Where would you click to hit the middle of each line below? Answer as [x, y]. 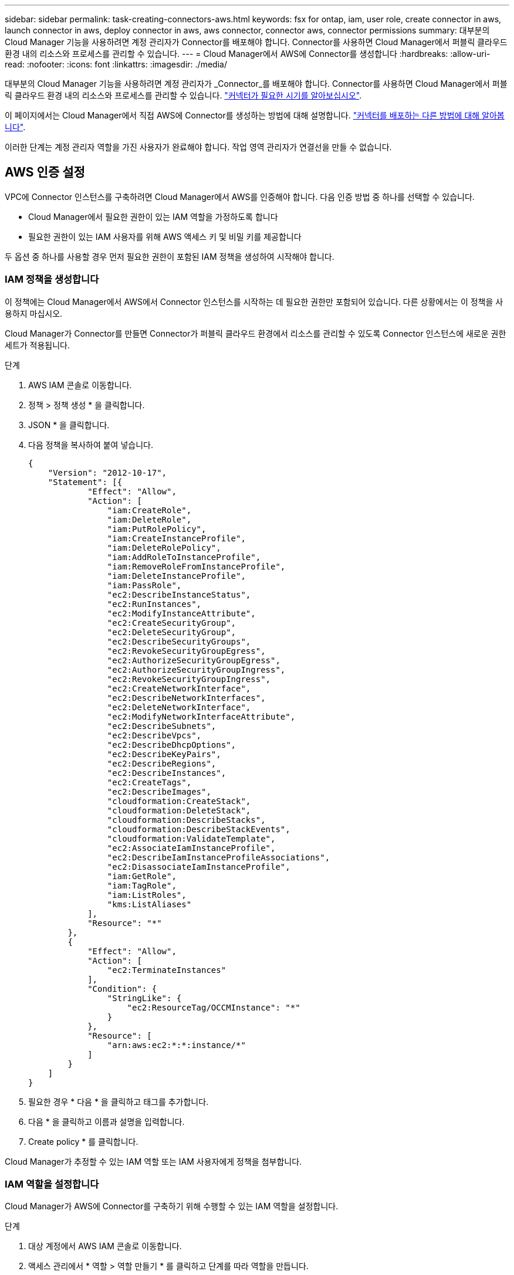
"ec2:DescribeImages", [159, 791]
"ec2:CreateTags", [149, 782]
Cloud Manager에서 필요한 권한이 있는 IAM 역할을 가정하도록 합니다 [153, 216]
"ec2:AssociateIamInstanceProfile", [191, 848]
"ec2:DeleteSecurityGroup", [172, 632]
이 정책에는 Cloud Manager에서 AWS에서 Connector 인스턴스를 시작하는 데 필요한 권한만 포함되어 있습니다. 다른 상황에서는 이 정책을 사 [254, 301]
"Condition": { [122, 989]
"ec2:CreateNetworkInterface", [179, 688]
